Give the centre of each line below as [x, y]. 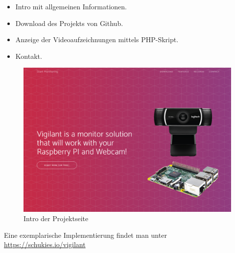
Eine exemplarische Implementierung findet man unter [85, 235]
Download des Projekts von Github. [69, 23]
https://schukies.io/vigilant [45, 244]
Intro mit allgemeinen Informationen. [71, 6]
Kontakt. [29, 56]
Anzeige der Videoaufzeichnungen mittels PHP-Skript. [97, 39]
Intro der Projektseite [56, 218]
